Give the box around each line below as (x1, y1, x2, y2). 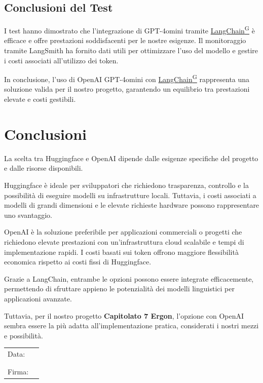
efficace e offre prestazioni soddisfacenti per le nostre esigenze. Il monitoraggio (4, 35, 246, 46)
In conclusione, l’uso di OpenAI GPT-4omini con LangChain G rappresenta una (4, 72, 250, 84)
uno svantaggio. (4, 209, 52, 220)
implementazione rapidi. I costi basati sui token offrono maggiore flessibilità (4, 246, 239, 257)
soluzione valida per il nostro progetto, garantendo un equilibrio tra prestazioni (4, 84, 250, 94)
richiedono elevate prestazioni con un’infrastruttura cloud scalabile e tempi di (4, 236, 244, 247)
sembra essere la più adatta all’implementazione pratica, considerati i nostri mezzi (4, 320, 259, 331)
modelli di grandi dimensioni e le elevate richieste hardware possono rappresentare (4, 200, 259, 210)
